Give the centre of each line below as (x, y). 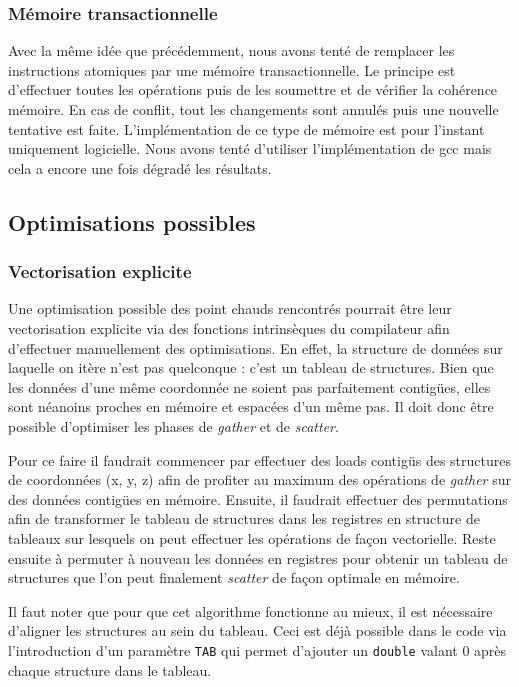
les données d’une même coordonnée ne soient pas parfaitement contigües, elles (249, 386)
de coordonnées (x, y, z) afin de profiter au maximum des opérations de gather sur (259, 479)
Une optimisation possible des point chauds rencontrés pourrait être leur (230, 308)
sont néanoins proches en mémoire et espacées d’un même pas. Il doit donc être (251, 406)
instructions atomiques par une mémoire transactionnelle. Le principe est (232, 69)
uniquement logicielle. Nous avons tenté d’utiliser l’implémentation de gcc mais (250, 148)
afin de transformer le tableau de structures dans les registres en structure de (244, 518)
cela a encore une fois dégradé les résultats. (140, 167)
